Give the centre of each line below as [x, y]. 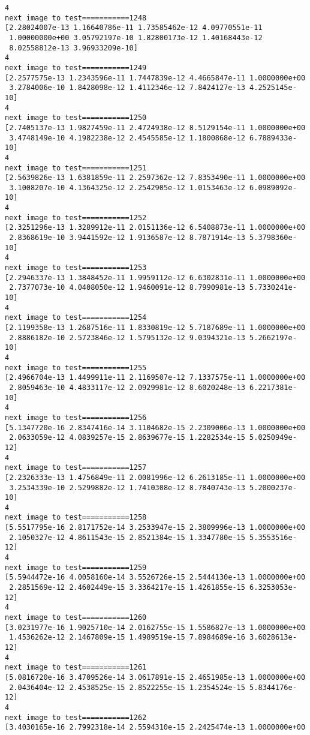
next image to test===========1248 [76, 18]
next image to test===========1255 [76, 367]
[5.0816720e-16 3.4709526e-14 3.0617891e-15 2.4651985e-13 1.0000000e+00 [155, 677]
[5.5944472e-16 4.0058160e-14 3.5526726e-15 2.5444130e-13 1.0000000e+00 [155, 577]
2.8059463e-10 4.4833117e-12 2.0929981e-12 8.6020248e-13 [127, 387]
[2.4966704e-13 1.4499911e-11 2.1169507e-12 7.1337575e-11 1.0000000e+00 [155, 378]
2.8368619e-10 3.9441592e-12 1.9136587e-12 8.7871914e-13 [127, 238]
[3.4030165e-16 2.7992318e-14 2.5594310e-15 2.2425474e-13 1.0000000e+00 [155, 727]
